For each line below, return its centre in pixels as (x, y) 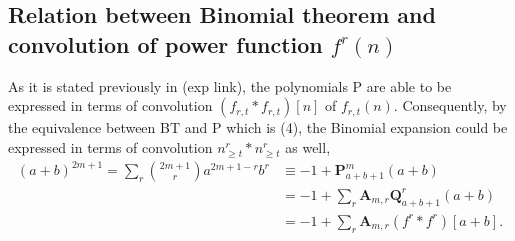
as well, (308, 146)
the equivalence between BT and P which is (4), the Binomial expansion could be (258, 127)
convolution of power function (165, 43)
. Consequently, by (450, 105)
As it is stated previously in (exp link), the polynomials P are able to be (230, 85)
